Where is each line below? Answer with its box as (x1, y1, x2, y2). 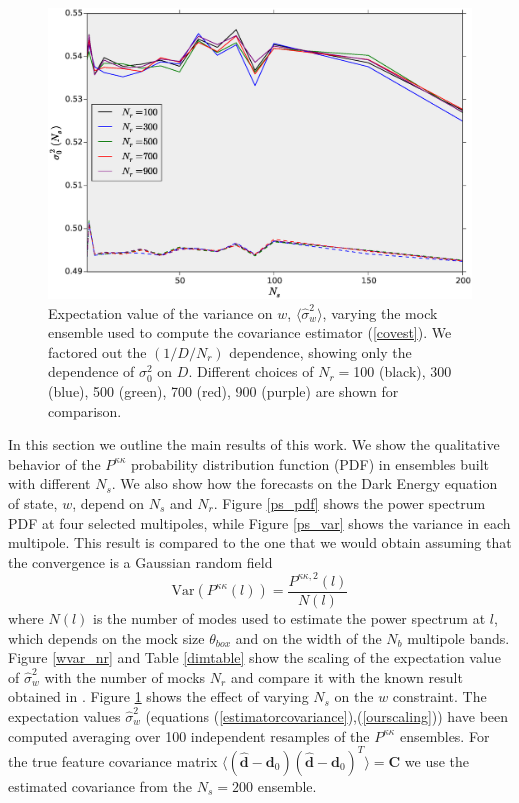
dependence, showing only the (229, 341, 412, 362)
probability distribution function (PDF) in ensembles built (131, 453, 490, 474)
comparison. (48, 400, 122, 421)
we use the (404, 750, 470, 771)
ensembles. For (399, 725, 490, 746)
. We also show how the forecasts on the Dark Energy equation (111, 473, 498, 494)
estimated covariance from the (8, 775, 193, 796)
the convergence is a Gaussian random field (8, 551, 273, 572)
